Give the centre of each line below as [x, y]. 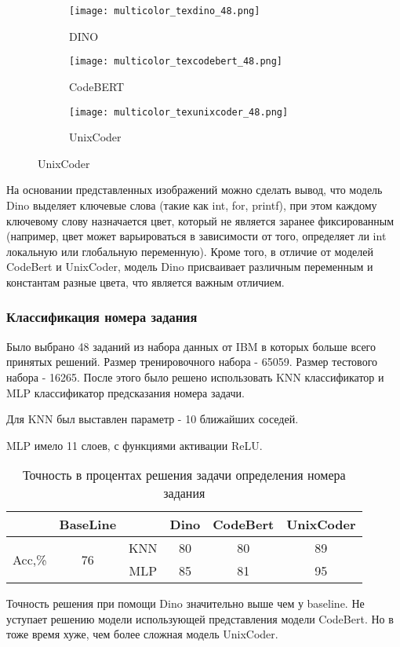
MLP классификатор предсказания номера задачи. [125, 392]
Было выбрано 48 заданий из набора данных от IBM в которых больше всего [191, 346]
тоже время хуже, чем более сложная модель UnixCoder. [142, 634]
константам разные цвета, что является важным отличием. [145, 281]
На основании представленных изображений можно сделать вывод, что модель [195, 190]
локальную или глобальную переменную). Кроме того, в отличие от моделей [190, 251]
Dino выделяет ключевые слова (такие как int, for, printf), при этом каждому [192, 205]
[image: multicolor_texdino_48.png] [165, 11]
